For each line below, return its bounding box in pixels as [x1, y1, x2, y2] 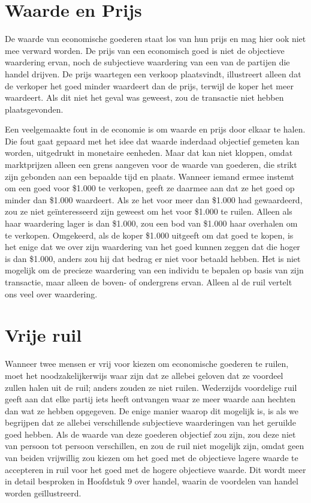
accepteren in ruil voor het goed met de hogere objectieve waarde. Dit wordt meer [5, 463, 306, 475]
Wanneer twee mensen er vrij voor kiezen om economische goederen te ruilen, [5, 357, 289, 370]
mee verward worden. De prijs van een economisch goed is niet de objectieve [5, 44, 285, 56]
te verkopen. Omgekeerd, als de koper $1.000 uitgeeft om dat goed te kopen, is [5, 228, 294, 241]
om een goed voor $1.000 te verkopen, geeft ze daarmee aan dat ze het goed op [5, 182, 295, 194]
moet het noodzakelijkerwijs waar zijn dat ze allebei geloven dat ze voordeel [5, 369, 283, 381]
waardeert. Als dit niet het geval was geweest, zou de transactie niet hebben [5, 91, 284, 104]
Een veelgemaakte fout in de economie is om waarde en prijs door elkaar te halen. [5, 123, 306, 135]
